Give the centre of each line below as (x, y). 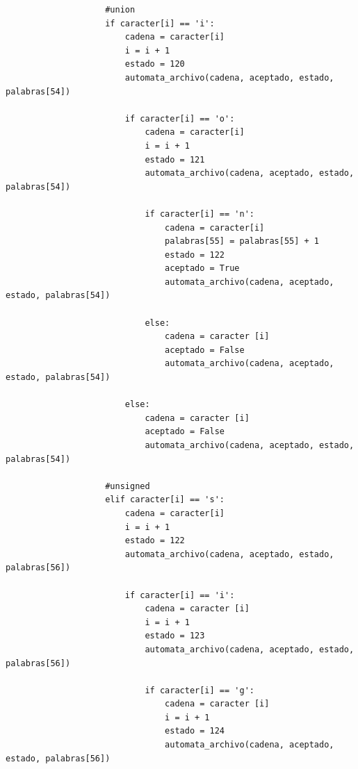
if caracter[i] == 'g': (200, 690)
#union (120, 10)
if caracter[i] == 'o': (180, 118)
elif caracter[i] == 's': (165, 500)
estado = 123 (175, 636)
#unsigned (128, 486)
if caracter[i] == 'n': (200, 214)
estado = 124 (195, 731)
